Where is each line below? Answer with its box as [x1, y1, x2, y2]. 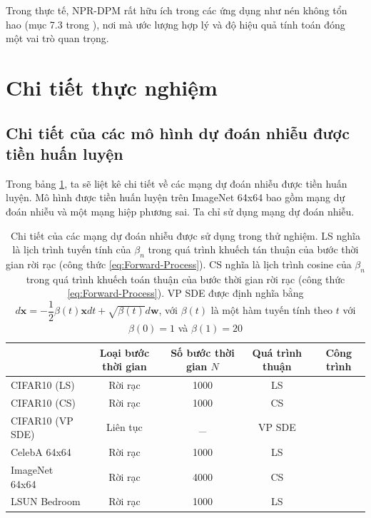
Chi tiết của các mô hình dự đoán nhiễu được [6, 121, 350, 143]
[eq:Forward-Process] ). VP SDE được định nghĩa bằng [67, 285, 304, 300]
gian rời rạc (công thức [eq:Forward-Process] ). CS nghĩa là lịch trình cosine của [6, 256, 352, 271]
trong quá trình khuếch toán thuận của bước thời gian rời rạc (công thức [26, 271, 345, 286]
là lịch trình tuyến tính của [12, 242, 131, 257]
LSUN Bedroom [11, 494, 81, 509]
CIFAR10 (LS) [11, 377, 75, 392]
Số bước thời [171, 345, 235, 360]
